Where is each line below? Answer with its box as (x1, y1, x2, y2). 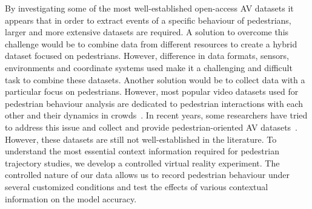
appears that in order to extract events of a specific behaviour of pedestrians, (5, 13, 291, 26)
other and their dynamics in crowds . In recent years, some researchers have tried (5, 109, 308, 122)
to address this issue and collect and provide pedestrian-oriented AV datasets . (5, 120, 297, 133)
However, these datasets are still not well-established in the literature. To (5, 132, 277, 145)
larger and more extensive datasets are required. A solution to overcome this (5, 26, 289, 38)
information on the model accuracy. (5, 192, 137, 205)
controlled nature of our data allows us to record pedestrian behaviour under (5, 168, 290, 181)
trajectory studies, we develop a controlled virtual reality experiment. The (5, 156, 280, 169)
